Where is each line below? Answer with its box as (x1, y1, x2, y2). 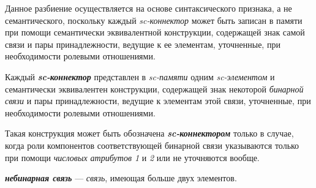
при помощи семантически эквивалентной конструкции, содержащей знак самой (5, 26, 305, 39)
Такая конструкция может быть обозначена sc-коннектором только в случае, (5, 127, 294, 140)
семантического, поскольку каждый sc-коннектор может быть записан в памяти (5, 13, 303, 26)
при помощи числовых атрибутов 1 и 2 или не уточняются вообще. (5, 151, 260, 164)
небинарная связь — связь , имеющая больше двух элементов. (5, 171, 237, 184)
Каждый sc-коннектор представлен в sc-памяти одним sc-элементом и (5, 70, 275, 83)
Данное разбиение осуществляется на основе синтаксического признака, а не (5, 2, 292, 14)
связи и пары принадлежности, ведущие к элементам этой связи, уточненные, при (5, 94, 311, 107)
